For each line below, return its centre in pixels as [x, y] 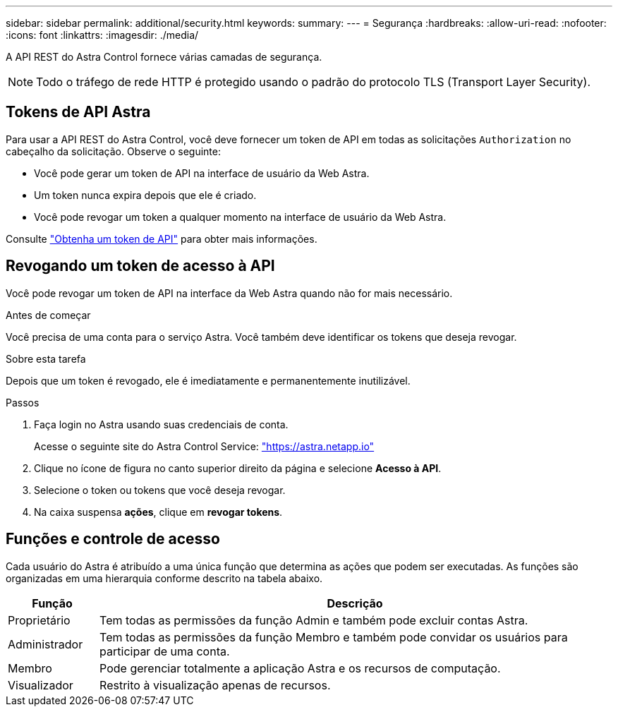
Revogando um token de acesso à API [140, 266]
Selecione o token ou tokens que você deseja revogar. [160, 490]
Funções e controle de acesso [113, 539]
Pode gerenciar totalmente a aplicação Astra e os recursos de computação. [300, 668]
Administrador [46, 644]
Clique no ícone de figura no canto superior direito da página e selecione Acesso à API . [238, 468]
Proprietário [39, 620]
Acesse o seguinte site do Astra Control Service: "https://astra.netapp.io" [204, 446]
